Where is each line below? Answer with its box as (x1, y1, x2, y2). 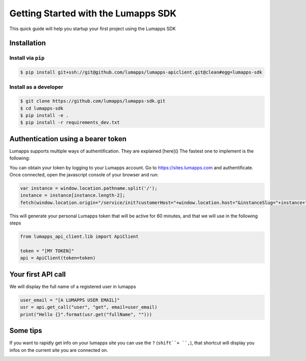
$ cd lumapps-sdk (20, 105, 64, 111)
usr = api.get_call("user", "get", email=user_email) (20, 304, 158, 310)
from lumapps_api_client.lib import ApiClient (20, 234, 139, 240)
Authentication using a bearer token (9, 134, 127, 143)
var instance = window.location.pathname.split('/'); (20, 186, 158, 191)
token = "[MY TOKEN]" (20, 248, 74, 254)
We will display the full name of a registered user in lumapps (9, 283, 136, 289)
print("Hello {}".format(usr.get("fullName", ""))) (20, 311, 152, 317)
